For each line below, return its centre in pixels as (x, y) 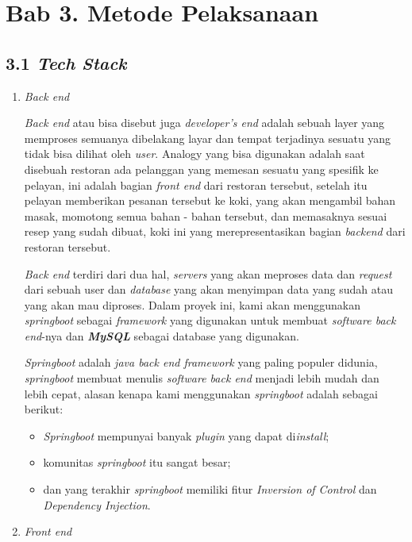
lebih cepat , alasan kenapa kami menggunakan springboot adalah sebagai (201, 393)
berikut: (44, 409)
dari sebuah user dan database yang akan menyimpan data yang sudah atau (208, 289)
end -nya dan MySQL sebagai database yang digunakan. (162, 335)
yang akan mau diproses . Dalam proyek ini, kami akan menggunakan (192, 304)
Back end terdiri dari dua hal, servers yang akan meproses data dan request (208, 273)
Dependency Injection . (97, 504)
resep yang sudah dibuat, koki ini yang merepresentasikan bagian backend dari (215, 231)
